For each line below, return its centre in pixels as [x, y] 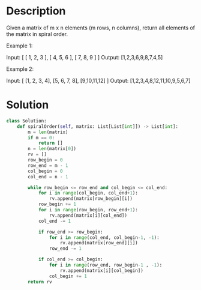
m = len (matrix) [48, 132]
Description [36, 11]
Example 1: [19, 46]
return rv [40, 282]
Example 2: [20, 69]
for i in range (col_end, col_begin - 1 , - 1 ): [104, 237]
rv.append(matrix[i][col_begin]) [102, 270]
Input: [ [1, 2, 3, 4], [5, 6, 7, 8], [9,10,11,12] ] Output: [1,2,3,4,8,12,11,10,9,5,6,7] [98, 80]
